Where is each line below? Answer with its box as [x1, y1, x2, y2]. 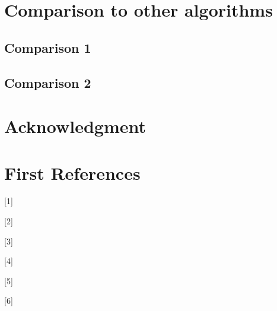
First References [4, 160, 141, 185]
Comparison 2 [4, 73, 91, 91]
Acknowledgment [4, 114, 146, 138]
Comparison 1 [4, 38, 91, 56]
